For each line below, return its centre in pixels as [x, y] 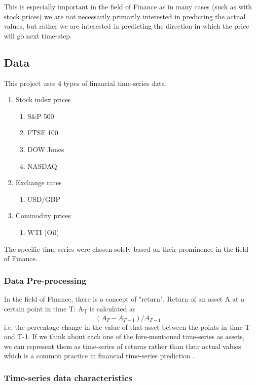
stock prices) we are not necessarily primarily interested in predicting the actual [125, 16]
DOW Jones [46, 149]
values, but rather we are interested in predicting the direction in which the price [127, 26]
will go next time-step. [38, 35]
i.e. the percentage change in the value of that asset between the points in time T [127, 327]
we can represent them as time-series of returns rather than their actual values [123, 346]
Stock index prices [43, 99]
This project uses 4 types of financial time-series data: [86, 83]
